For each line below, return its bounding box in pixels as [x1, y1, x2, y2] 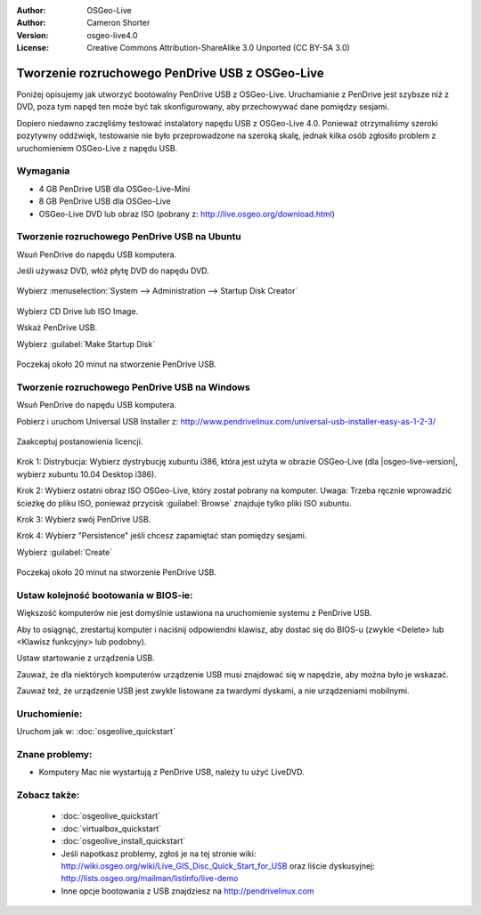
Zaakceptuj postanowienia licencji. [16, 436, 143, 447]
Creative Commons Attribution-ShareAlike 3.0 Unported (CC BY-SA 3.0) [86, 43, 351, 53]
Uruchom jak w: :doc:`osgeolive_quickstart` [16, 726, 175, 737]
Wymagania [16, 165, 70, 177]
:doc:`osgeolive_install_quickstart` [61, 836, 186, 846]
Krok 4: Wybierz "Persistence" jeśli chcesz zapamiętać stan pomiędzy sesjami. [16, 530, 307, 541]
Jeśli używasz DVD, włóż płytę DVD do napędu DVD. [16, 265, 209, 276]
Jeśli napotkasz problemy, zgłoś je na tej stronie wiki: [61, 848, 257, 859]
